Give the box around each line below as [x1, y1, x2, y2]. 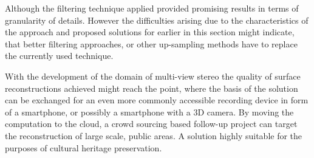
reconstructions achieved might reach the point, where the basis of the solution [5, 81, 298, 94]
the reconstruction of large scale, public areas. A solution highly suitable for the [5, 129, 302, 142]
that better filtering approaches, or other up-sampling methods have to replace [5, 37, 298, 50]
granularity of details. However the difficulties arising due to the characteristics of [5, 13, 309, 26]
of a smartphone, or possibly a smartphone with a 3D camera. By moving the [5, 105, 294, 118]
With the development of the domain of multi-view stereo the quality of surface [5, 69, 301, 82]
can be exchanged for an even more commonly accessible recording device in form [5, 94, 309, 106]
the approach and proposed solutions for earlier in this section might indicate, [5, 26, 295, 38]
